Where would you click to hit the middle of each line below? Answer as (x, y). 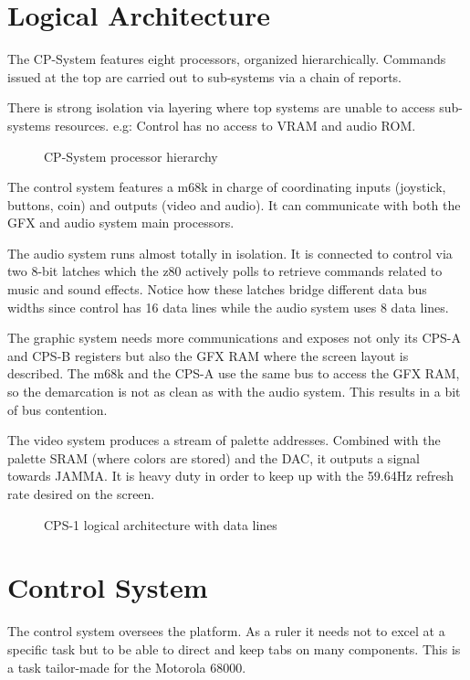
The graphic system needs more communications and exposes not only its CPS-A (234, 338)
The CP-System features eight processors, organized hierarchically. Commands (227, 59)
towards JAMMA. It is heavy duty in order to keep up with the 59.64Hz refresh (231, 476)
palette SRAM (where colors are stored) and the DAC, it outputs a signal (214, 457)
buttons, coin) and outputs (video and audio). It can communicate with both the (234, 204)
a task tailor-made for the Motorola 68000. (127, 667)
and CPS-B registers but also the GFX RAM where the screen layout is (208, 355)
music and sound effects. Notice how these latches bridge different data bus (217, 289)
